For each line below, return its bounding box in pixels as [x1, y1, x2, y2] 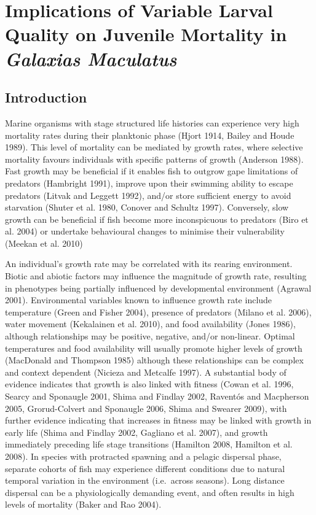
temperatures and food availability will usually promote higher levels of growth [5, 341, 302, 354]
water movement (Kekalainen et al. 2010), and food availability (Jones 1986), [5, 317, 296, 330]
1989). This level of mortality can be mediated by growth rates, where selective [5, 141, 303, 153]
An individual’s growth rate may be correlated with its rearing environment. [5, 257, 293, 270]
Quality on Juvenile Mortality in [5, 21, 287, 47]
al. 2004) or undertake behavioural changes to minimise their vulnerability [5, 225, 285, 238]
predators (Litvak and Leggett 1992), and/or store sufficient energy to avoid [5, 188, 291, 201]
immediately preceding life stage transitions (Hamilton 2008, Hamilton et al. [5, 438, 293, 451]
